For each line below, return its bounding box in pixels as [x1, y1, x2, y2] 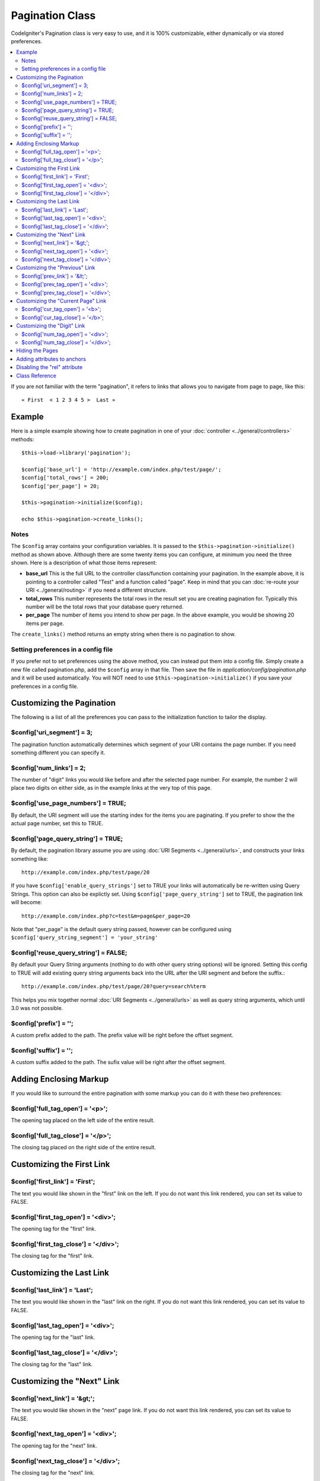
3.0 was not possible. [11, 1004, 63, 1011]
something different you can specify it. [11, 749, 105, 756]
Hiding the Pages [16, 347, 59, 354]
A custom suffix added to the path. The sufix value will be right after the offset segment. [11, 1059, 226, 1066]
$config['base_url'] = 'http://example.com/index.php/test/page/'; [21, 466, 222, 473]
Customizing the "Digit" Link [16, 322, 85, 329]
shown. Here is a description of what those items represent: [11, 559, 157, 566]
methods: [11, 435, 34, 443]
